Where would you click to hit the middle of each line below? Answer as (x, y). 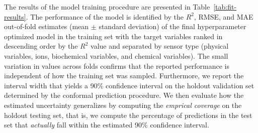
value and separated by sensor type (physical (160, 46)
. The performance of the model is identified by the (105, 16)
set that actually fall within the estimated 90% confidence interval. (107, 125)
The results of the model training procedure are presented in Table (107, 7)
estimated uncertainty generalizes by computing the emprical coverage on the (123, 105)
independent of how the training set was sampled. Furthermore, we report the (124, 76)
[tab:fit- (225, 7)
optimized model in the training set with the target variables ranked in (113, 36)
